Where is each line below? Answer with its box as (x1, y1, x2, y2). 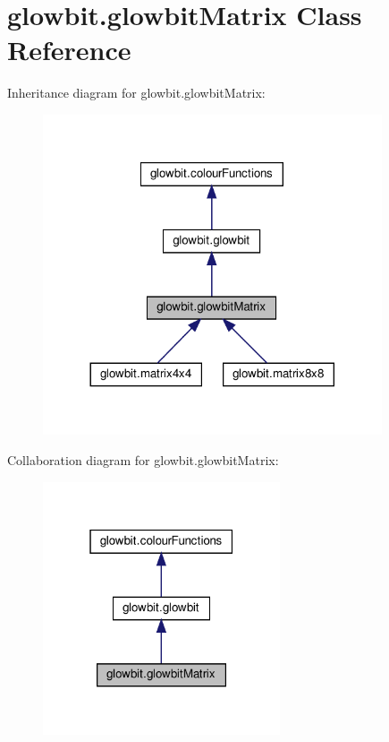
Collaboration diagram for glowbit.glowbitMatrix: (7, 451, 279, 470)
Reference (7, 31, 131, 68)
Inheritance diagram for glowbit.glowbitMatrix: (7, 83, 266, 102)
